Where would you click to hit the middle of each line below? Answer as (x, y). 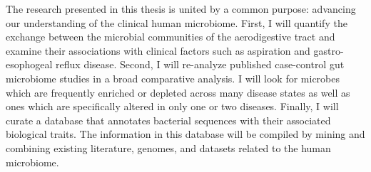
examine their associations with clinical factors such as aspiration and (158, 50)
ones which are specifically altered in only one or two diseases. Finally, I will (172, 106)
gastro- (329, 50)
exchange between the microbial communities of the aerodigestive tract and (171, 37)
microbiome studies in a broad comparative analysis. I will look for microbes (173, 78)
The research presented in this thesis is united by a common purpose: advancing (181, 9)
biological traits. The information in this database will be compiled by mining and (185, 134)
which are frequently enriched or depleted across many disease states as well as (178, 92)
